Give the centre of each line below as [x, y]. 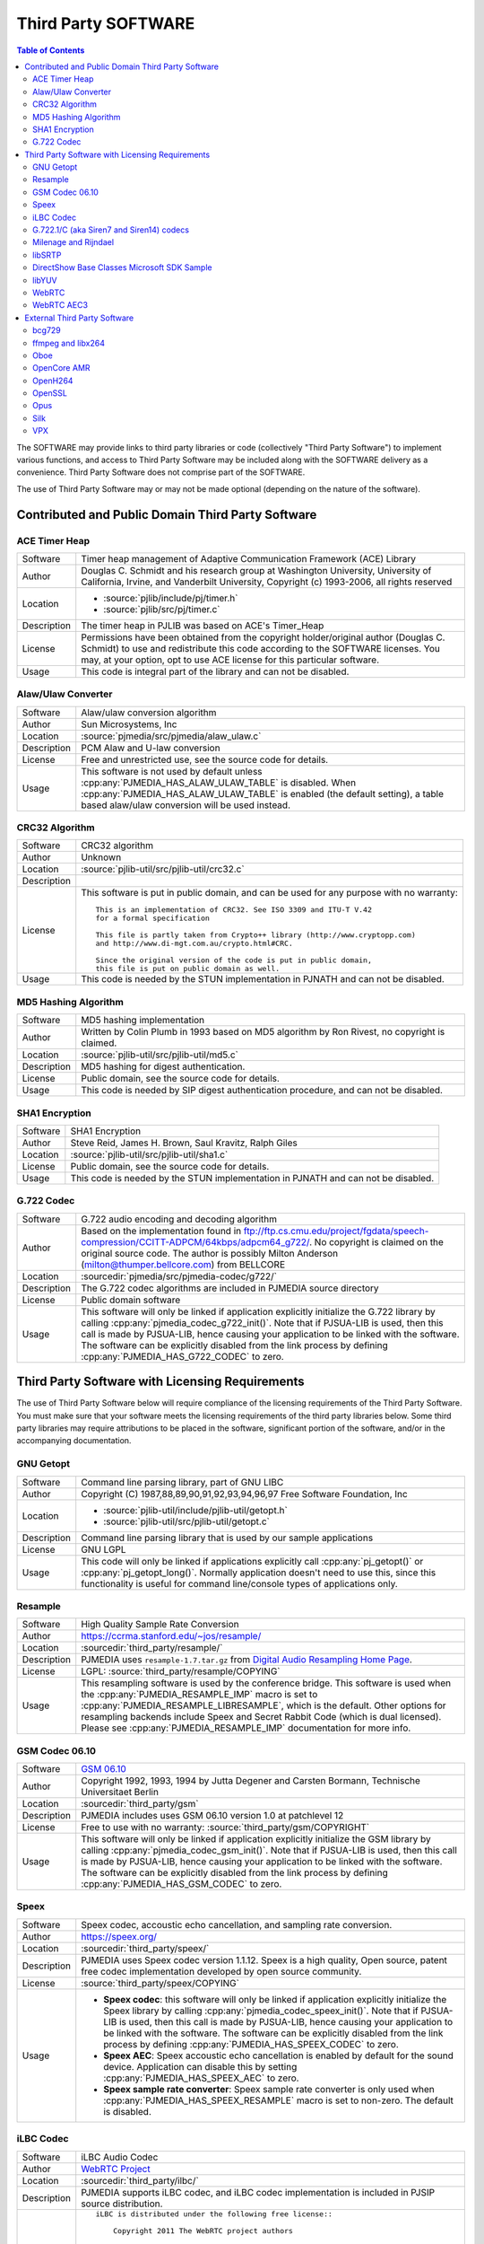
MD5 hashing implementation [143, 1021]
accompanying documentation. [74, 1441]
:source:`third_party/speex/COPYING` [160, 1983]
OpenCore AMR [61, 368]
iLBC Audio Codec [120, 2157]
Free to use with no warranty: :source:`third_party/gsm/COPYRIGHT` [225, 1828]
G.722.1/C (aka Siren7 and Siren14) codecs [111, 230]
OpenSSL [50, 393]
